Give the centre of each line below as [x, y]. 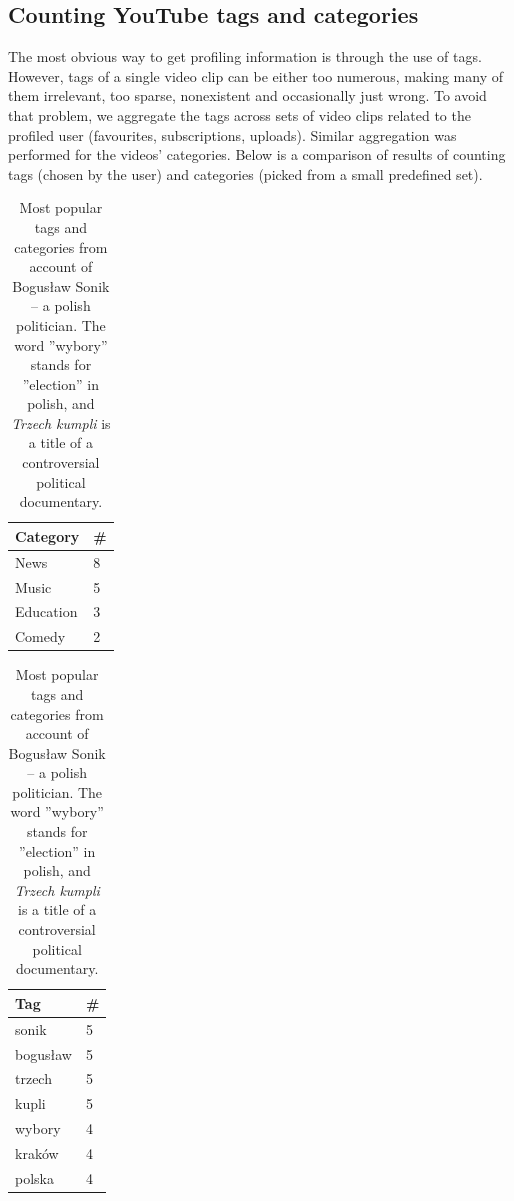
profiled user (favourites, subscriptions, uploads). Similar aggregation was [232, 134]
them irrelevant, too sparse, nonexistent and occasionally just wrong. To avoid [247, 95]
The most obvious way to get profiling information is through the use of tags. [245, 56]
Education [46, 611]
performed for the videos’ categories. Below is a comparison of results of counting [257, 154]
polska [34, 1177]
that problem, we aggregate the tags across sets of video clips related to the [239, 114]
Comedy [40, 636]
